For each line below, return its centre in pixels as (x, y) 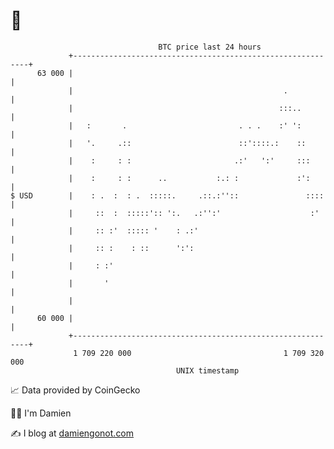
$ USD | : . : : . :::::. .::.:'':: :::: (167, 195)
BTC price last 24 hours (210, 47)
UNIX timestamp (207, 370)
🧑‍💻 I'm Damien (41, 413)
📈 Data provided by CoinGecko (75, 390)
